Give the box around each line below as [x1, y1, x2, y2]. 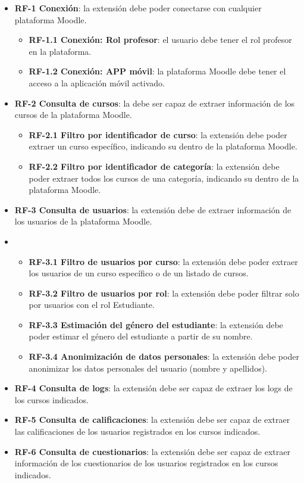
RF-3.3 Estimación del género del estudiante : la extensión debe [29, 318, 283, 331]
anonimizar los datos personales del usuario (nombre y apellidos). [29, 362, 268, 374]
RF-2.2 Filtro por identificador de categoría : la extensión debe [29, 160, 280, 172]
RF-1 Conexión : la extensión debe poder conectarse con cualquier [14, 2, 262, 14]
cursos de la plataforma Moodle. [14, 108, 132, 121]
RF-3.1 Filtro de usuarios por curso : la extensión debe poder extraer [29, 255, 298, 267]
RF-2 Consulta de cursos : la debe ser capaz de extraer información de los [14, 96, 295, 109]
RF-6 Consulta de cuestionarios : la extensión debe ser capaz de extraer [14, 445, 290, 457]
